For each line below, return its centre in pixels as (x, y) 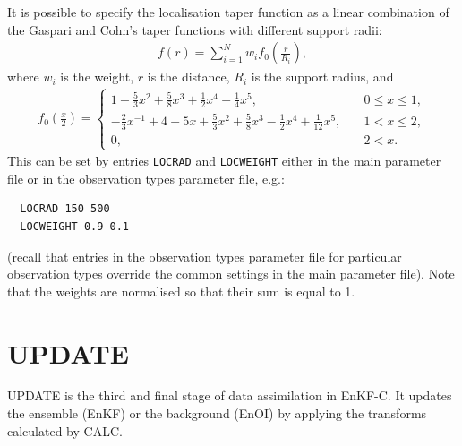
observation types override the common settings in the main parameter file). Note (231, 274)
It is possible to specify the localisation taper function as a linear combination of (228, 12)
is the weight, (97, 77)
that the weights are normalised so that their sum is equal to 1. (181, 291)
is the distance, (188, 77)
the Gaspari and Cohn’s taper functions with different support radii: (195, 29)
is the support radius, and (322, 77)
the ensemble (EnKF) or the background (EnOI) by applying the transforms (217, 413)
